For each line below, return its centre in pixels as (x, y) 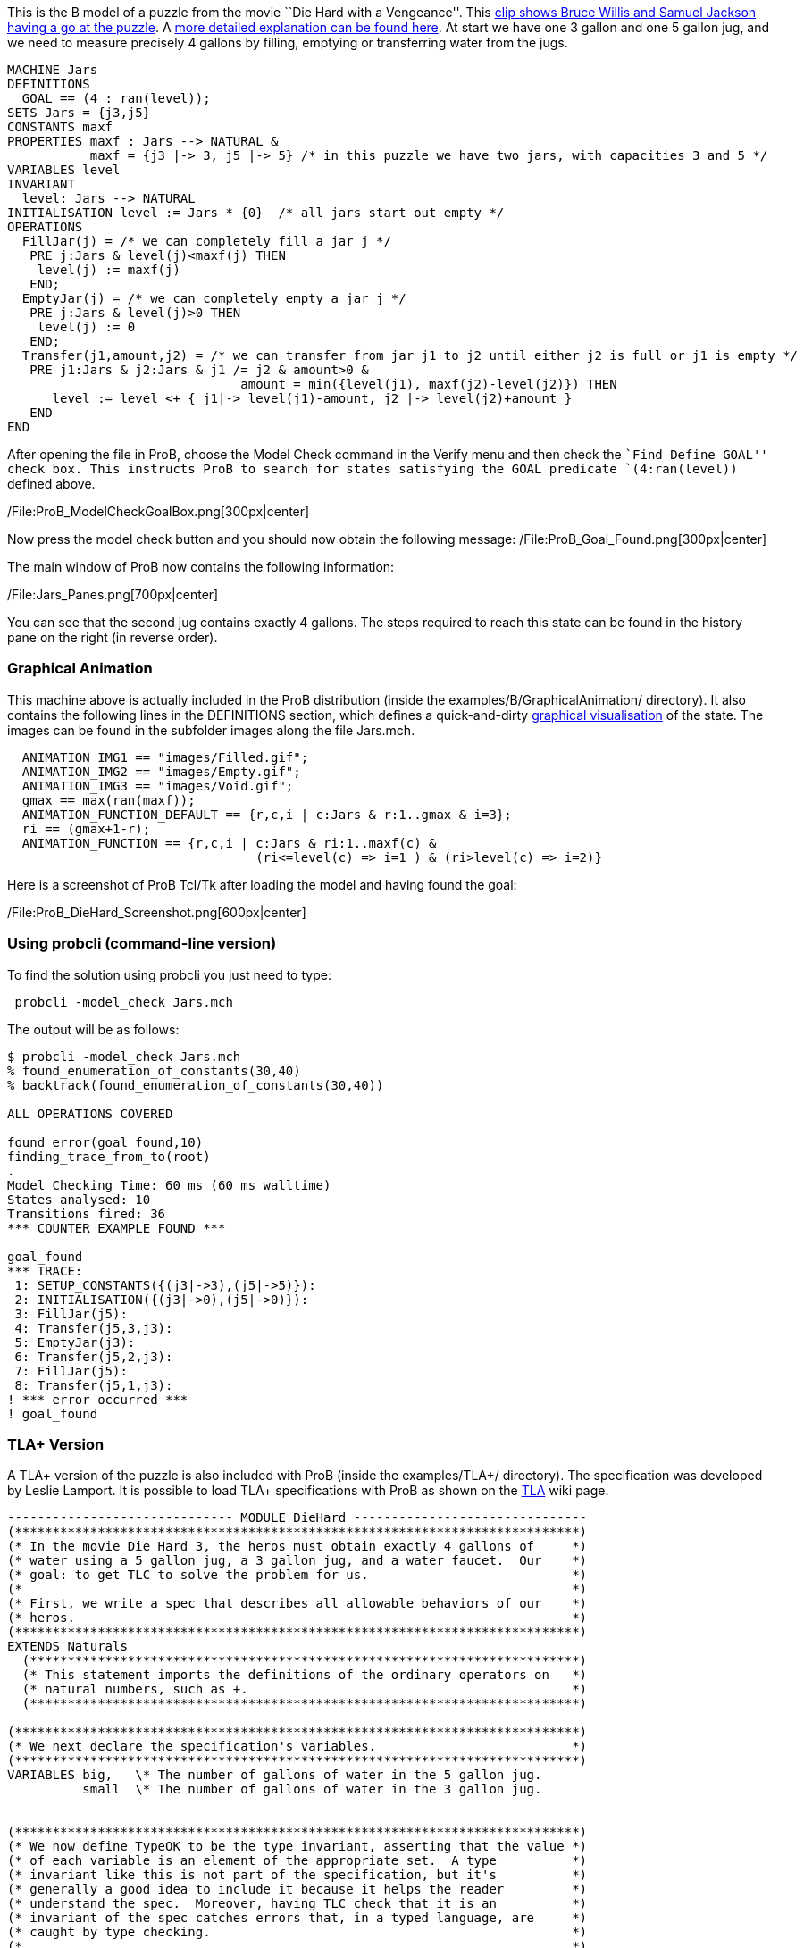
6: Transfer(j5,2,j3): (94, 1356)
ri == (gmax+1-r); (86, 828)
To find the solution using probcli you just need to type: (169, 974)
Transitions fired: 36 (87, 1213)
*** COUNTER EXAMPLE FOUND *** (117, 1228)
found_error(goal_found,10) (105, 1142)
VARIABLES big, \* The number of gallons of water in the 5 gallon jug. (275, 1775)
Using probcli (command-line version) (142, 944)
